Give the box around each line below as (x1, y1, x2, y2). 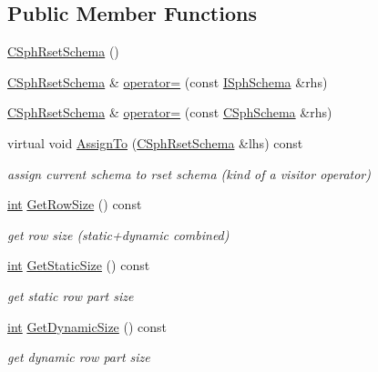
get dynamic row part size (7, 347, 150, 367)
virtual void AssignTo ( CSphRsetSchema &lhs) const (7, 133, 303, 152)
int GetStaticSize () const (7, 256, 150, 275)
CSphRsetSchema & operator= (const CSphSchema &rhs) (7, 103, 332, 122)
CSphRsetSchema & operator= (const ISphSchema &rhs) (7, 72, 328, 91)
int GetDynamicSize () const (7, 317, 167, 336)
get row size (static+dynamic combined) (7, 225, 230, 244)
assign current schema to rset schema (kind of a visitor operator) (7, 164, 371, 183)
